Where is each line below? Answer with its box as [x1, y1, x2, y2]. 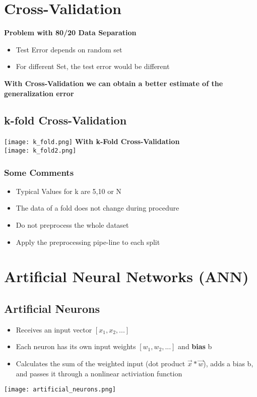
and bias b [178, 341, 212, 352]
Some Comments [4, 166, 74, 178]
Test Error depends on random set [16, 44, 122, 54]
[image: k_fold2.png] [4, 147, 77, 154]
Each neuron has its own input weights [16, 341, 136, 352]
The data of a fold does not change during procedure [16, 203, 179, 213]
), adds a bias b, [203, 358, 253, 368]
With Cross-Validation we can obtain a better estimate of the [4, 78, 223, 88]
